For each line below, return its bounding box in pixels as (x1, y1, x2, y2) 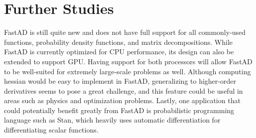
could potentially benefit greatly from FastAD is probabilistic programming (4, 105, 235, 115)
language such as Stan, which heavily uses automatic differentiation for (4, 115, 221, 125)
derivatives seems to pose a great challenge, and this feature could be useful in (4, 85, 243, 96)
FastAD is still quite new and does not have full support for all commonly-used (4, 27, 246, 37)
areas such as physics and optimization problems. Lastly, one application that (4, 95, 241, 106)
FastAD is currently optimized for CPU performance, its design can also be (4, 46, 234, 57)
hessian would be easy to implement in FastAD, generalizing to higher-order (4, 76, 236, 86)
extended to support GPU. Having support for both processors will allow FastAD (4, 56, 253, 66)
